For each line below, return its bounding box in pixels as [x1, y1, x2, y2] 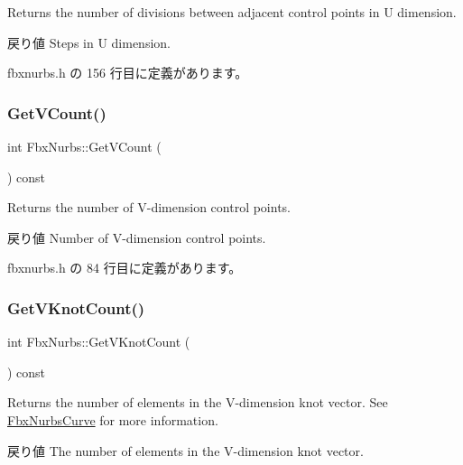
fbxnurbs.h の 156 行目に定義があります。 [7, 63, 248, 82]
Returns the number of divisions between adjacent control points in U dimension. [7, 3, 457, 21]
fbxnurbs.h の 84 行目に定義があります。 [7, 258, 242, 277]
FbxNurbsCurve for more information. [7, 410, 218, 429]
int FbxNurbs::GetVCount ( [7, 137, 162, 155]
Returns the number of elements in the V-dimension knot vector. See [7, 393, 388, 412]
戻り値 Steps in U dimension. [7, 33, 171, 51]
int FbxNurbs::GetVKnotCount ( [7, 332, 190, 351]
